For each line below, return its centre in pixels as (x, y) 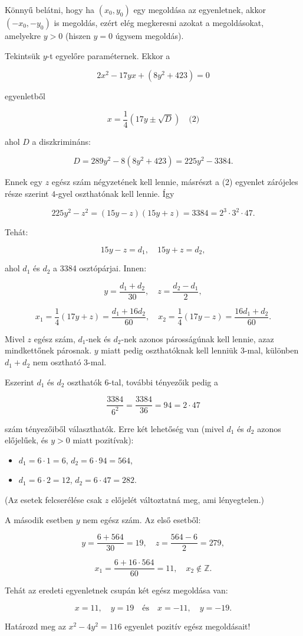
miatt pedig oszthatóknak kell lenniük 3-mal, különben (200, 350)
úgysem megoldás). (149, 35)
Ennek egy (24, 182)
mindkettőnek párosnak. (48, 350)
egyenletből (25, 96)
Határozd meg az (35, 626)
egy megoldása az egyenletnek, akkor (200, 9)
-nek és (98, 338)
